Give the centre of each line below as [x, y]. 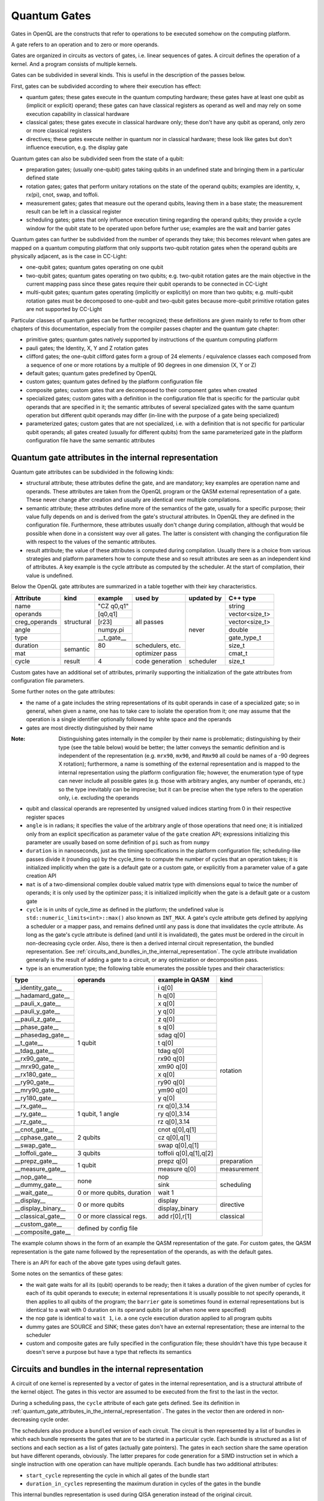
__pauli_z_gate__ [38, 1019]
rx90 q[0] [172, 1059]
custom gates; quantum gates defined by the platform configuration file [114, 382]
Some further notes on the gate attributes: [63, 692]
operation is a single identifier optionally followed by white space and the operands [129, 719]
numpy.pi [111, 629]
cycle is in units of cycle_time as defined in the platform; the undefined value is [125, 910]
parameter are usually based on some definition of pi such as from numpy [118, 842]
